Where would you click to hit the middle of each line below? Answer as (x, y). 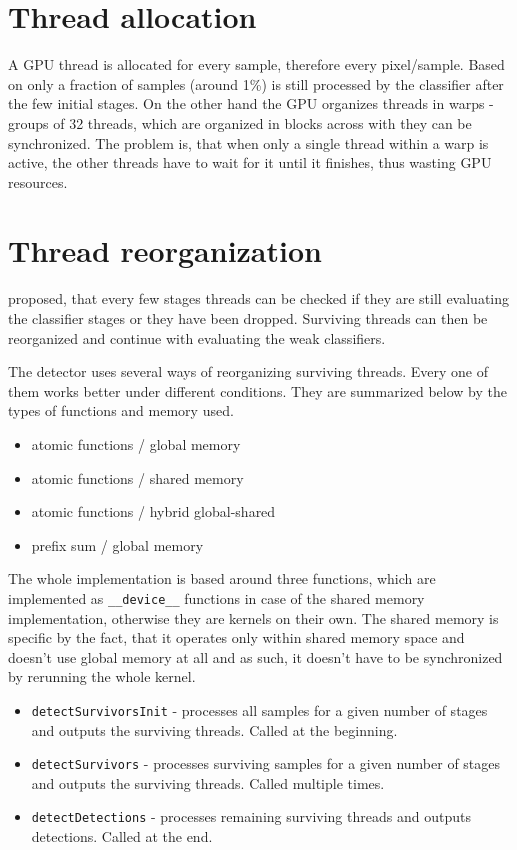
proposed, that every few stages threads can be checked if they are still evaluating (259, 298)
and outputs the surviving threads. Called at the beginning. (214, 729)
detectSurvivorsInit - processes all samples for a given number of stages (259, 709)
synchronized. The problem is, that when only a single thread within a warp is (248, 142)
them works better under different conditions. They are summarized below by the (257, 390)
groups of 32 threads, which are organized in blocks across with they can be (240, 122)
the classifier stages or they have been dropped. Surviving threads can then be (248, 318)
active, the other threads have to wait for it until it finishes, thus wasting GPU (250, 162)
